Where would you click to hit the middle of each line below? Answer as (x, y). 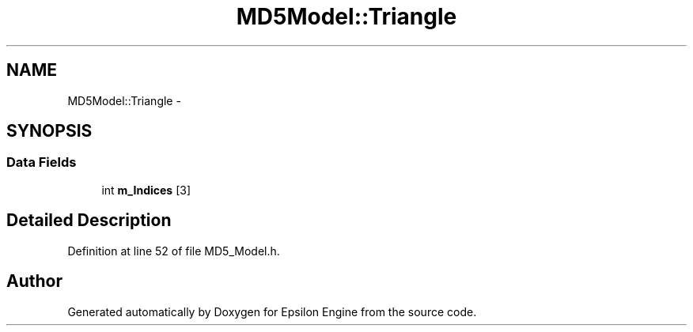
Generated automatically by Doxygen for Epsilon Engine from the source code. (272, 311)
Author (34, 281)
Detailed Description (89, 221)
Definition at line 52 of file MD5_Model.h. (174, 251)
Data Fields (42, 162)
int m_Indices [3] (146, 190)
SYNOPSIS (49, 131)
